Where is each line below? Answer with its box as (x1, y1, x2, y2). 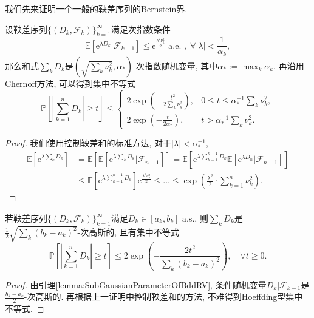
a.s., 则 (182, 211, 208, 224)
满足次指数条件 (111, 22, 171, 35)
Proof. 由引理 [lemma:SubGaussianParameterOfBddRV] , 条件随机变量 (5, 278, 267, 291)
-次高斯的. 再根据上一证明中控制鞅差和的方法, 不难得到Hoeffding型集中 (24, 290, 303, 303)
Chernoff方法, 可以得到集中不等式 (5, 76, 136, 89)
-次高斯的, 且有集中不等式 (77, 225, 179, 238)
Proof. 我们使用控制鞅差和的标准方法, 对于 (5, 137, 172, 149)
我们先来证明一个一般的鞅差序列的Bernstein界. (5, 2, 188, 15)
